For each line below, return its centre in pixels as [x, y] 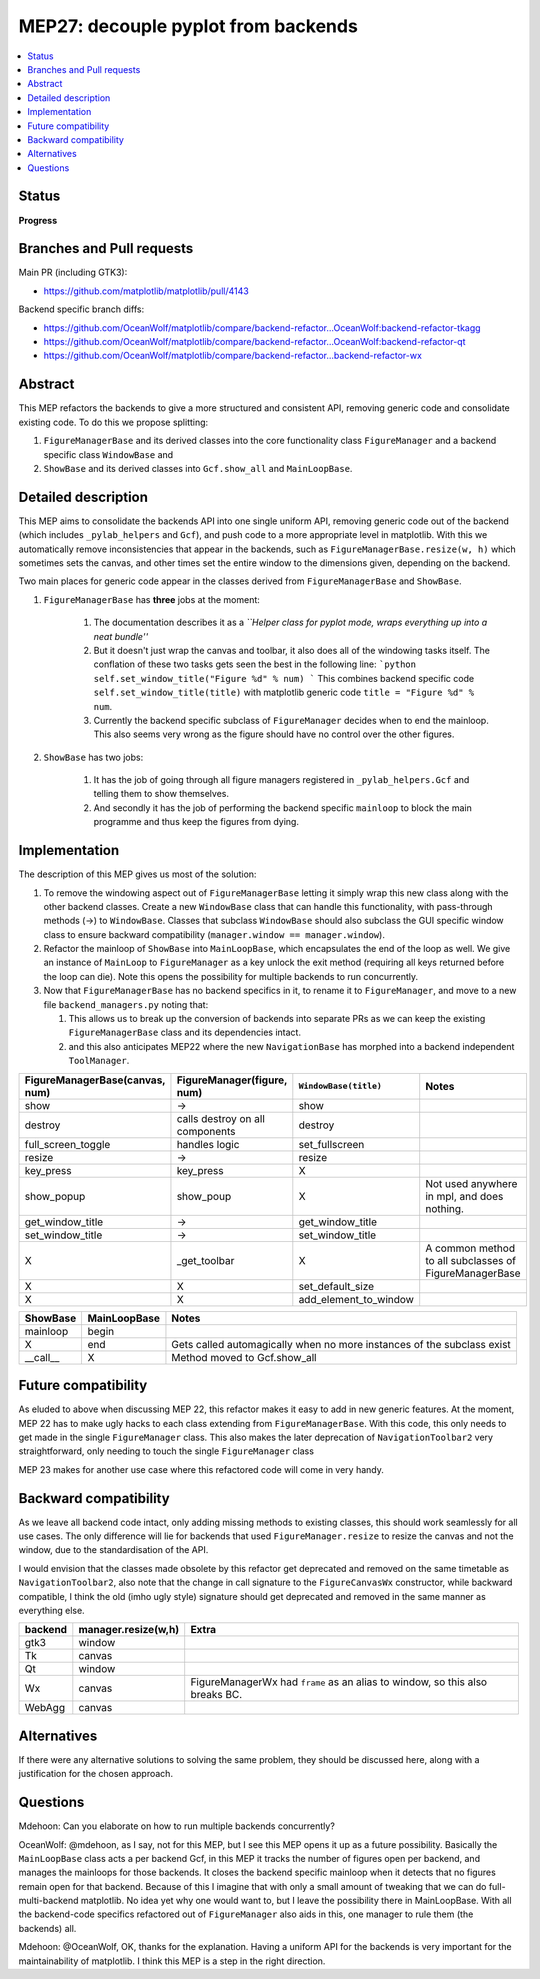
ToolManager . [99, 1061]
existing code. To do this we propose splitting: [113, 422]
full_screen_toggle [67, 1144]
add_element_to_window [356, 1299]
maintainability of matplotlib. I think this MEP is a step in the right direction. [172, 1961]
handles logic [208, 1144]
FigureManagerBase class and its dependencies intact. [185, 1032]
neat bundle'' [121, 636]
